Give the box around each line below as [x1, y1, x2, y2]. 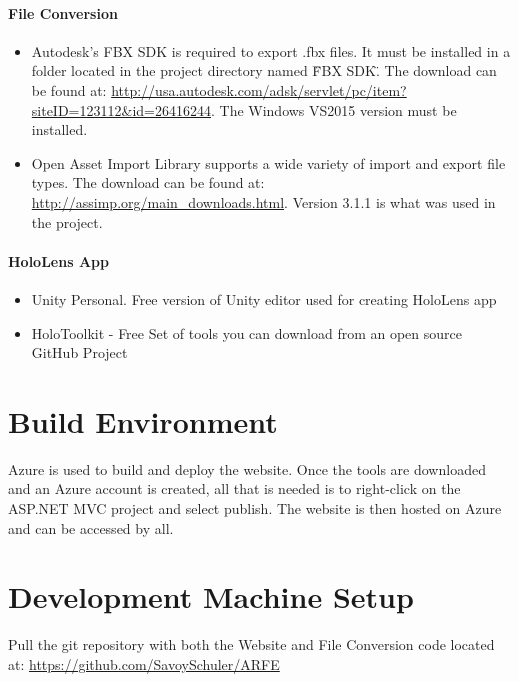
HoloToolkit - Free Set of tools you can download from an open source [31, 322, 462, 343]
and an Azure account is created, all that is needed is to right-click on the [8, 478, 461, 499]
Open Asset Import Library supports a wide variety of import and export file [31, 152, 506, 173]
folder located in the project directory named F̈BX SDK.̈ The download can [31, 60, 497, 81]
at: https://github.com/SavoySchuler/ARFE [8, 653, 280, 674]
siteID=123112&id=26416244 [31, 99, 211, 120]
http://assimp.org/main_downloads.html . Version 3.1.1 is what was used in [31, 191, 496, 212]
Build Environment [8, 400, 278, 441]
